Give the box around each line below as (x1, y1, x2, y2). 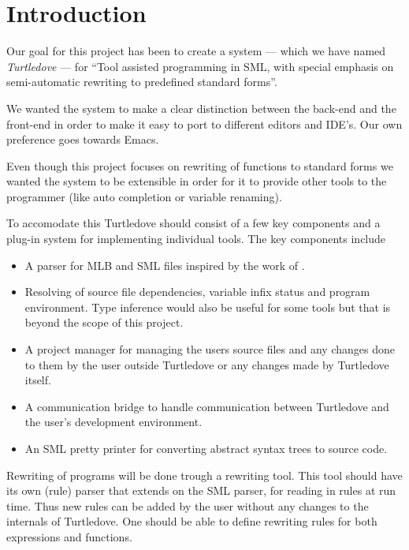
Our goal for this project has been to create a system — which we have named (6, 43, 386, 59)
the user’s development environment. (24, 413, 203, 430)
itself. (24, 372, 51, 388)
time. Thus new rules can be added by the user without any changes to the (6, 497, 369, 514)
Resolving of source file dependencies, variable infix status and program (24, 283, 370, 300)
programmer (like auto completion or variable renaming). (6, 188, 282, 204)
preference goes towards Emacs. (6, 131, 159, 148)
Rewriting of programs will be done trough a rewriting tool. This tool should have (6, 466, 403, 483)
